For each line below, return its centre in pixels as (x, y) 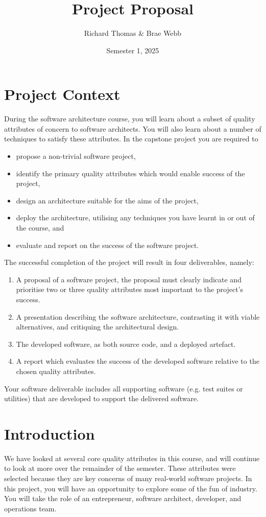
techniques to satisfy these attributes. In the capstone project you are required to (131, 139)
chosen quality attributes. (56, 371)
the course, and (40, 228)
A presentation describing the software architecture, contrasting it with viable (138, 316)
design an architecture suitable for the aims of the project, (107, 200)
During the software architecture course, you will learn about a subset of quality (130, 119)
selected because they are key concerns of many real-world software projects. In (128, 478)
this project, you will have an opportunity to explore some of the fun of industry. (131, 488)
